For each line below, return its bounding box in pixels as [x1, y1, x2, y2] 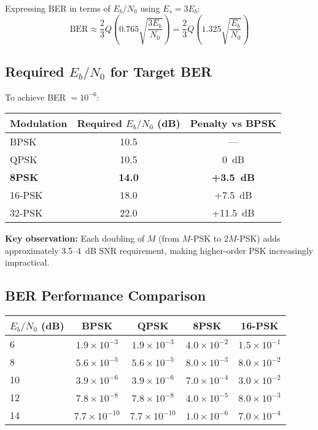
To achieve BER [5, 90, 66, 103]
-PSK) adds [236, 232, 281, 245]
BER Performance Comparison [5, 286, 206, 305]
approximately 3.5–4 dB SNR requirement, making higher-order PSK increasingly [5, 244, 314, 256]
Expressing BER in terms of [5, 2, 111, 14]
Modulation [10, 116, 68, 131]
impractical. [5, 256, 50, 269]
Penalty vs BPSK [190, 116, 277, 131]
